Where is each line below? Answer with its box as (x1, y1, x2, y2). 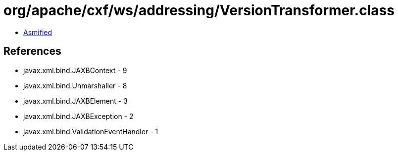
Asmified (23, 28, 52, 37)
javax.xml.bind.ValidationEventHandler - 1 (23, 127, 158, 136)
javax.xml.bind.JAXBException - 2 (23, 112, 134, 120)
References (3, 45, 61, 58)
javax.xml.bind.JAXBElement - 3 (23, 96, 128, 105)
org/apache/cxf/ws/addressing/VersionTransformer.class (3, 2, 395, 19)
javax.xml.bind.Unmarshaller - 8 (23, 81, 127, 90)
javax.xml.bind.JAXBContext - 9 (23, 66, 127, 75)
